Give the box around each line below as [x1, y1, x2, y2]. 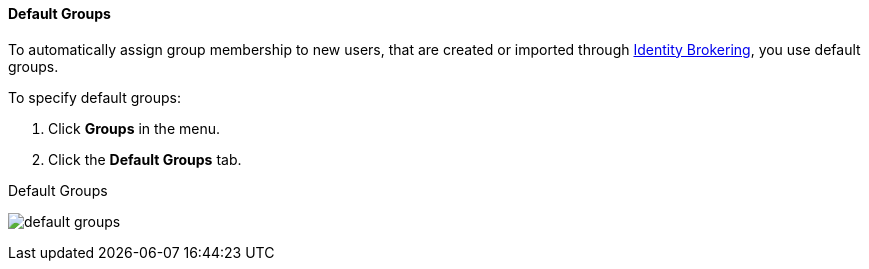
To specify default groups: [8, 88, 182, 106]
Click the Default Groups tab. [48, 150, 242, 168]
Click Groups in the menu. [48, 119, 220, 137]
